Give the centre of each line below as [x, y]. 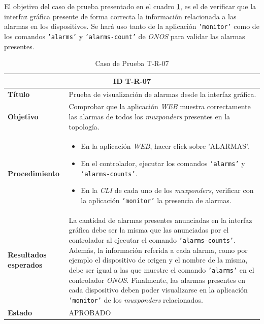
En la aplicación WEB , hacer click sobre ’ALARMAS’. [165, 146]
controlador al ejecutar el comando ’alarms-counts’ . [152, 240]
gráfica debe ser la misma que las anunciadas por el [149, 230]
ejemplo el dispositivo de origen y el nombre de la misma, [158, 260]
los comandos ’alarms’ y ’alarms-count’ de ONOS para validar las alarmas [125, 36]
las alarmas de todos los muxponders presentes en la [150, 116]
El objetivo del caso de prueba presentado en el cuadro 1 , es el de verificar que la [130, 6]
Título [19, 94]
